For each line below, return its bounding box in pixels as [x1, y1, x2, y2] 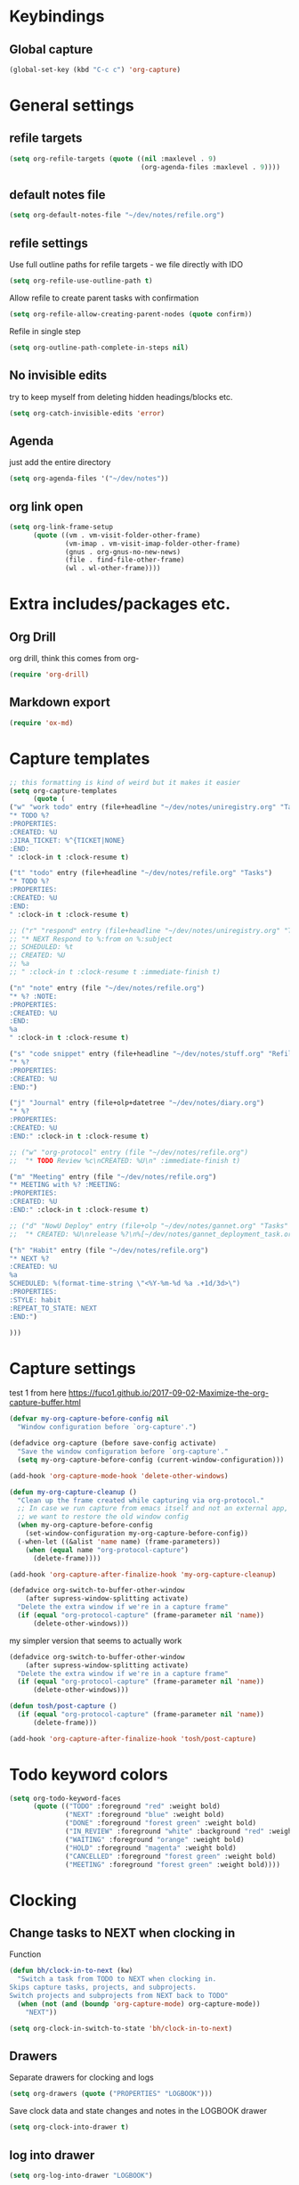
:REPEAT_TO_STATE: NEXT [9, 1304, 98, 1313]
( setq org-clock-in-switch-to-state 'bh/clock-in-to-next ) [9, 2024, 233, 2033]
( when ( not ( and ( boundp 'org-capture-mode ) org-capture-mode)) [17, 1999, 261, 2009]
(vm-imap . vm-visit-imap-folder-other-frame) [65, 539, 241, 548]
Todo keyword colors [9, 1764, 168, 1784]
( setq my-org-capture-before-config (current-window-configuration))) [17, 1455, 285, 1464]
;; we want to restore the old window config [17, 1512, 190, 1521]
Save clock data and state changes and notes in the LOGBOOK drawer [9, 2106, 267, 2116]
